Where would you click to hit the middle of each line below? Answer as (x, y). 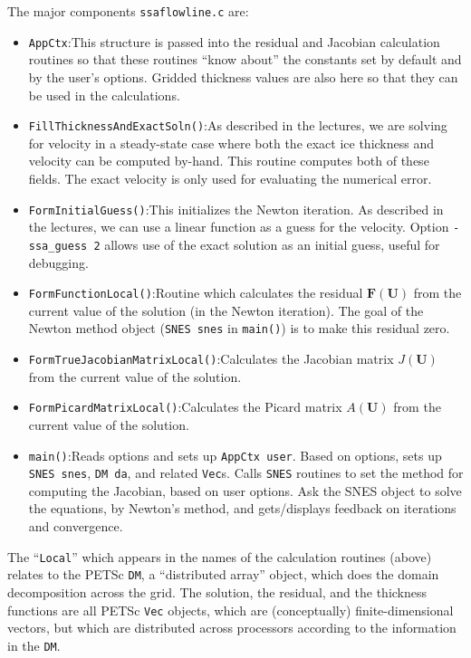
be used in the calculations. (104, 95)
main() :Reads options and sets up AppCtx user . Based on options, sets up (235, 455)
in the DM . (34, 645)
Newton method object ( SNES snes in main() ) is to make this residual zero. (239, 328)
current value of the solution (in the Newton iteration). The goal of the (226, 310)
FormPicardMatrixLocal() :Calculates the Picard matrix (185, 407)
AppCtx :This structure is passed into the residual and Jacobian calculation (234, 41)
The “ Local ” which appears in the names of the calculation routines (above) (220, 556)
